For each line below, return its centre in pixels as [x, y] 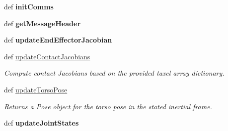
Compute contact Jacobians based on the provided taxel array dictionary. [114, 73]
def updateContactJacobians [47, 56]
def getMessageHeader [42, 23]
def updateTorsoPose [36, 89]
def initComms [29, 6]
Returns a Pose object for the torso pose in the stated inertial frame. [108, 106]
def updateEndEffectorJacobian [58, 40]
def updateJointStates [41, 123]
